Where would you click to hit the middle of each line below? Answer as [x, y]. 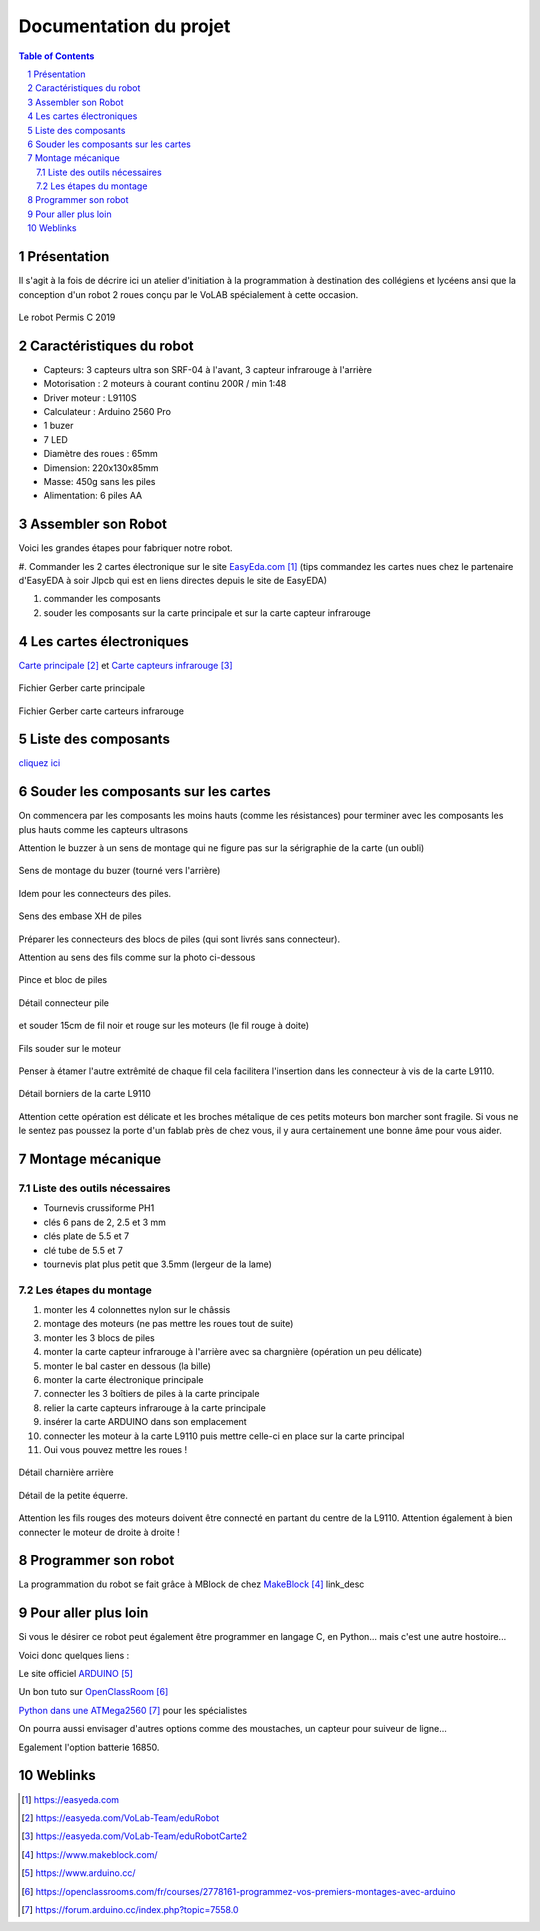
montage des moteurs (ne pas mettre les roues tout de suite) [168, 1324]
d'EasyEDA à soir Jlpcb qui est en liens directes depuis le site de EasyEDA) [173, 581]
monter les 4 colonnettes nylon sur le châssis [137, 1310]
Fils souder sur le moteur [70, 1048]
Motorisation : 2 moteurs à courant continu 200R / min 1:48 [165, 384]
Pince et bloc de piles [63, 980]
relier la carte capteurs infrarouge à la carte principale [155, 1407]
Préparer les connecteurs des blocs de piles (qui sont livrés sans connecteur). [179, 939]
